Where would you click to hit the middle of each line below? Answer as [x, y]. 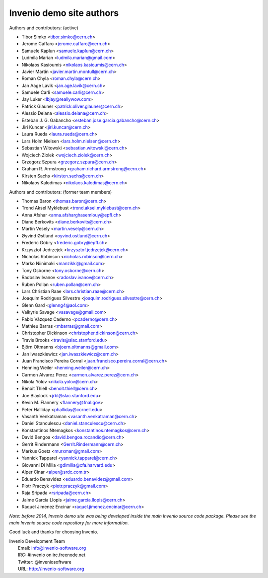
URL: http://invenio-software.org [51, 569]
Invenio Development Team [37, 541]
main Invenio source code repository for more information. [69, 523]
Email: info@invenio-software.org [52, 548]
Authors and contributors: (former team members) [61, 192]
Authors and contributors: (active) [44, 28]
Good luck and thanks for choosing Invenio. [54, 532]
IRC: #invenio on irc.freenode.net [52, 555]
